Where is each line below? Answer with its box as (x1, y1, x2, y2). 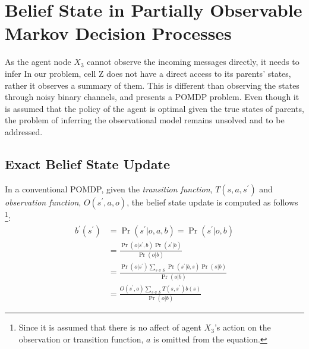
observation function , (5, 195, 81, 208)
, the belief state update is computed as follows (127, 195, 298, 208)
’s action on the (214, 321, 271, 334)
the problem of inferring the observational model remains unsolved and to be (5, 114, 285, 126)
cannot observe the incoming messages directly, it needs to (87, 55, 299, 68)
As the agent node (5, 55, 71, 68)
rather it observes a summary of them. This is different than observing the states (5, 79, 299, 91)
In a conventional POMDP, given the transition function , (5, 182, 213, 195)
